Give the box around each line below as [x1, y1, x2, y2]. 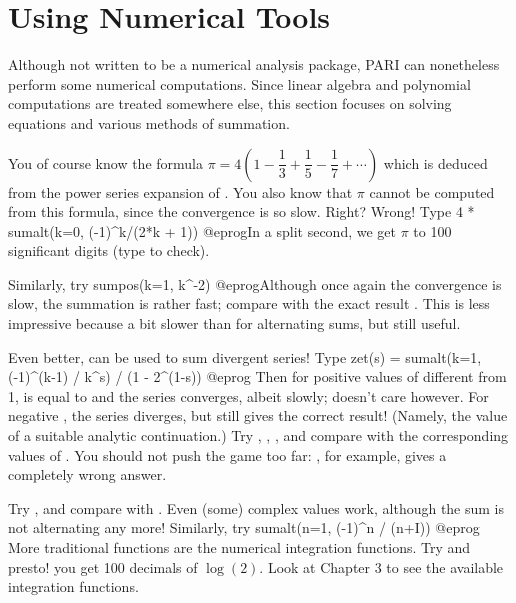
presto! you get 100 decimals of [8, 556, 198, 577]
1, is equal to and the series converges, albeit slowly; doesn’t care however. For [8, 385, 489, 406]
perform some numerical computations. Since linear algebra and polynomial [8, 73, 471, 94]
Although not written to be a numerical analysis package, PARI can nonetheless [8, 54, 500, 75]
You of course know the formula [8, 152, 203, 173]
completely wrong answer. [8, 464, 167, 485]
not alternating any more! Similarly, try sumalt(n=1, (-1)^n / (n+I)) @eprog [8, 517, 480, 538]
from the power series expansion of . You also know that [8, 181, 353, 202]
